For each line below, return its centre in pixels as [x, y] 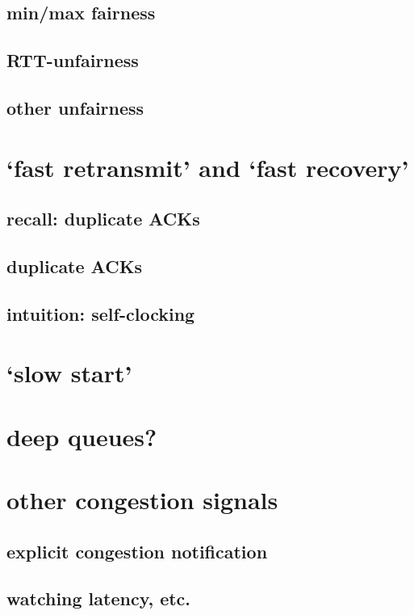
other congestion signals [142, 499]
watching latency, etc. [99, 598]
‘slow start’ [69, 373]
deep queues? [82, 436]
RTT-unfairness [73, 60]
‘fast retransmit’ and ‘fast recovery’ [208, 167]
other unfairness [75, 107]
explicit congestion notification [137, 551]
